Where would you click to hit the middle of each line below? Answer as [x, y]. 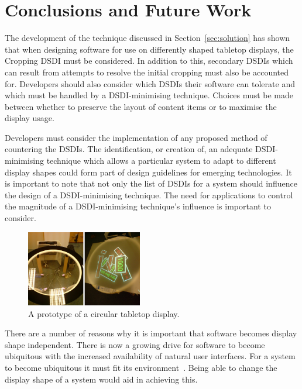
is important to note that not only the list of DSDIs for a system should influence [151, 183]
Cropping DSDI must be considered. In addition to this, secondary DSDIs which [149, 61]
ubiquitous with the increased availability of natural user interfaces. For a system [150, 356]
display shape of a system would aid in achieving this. [101, 379]
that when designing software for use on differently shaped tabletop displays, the [149, 49]
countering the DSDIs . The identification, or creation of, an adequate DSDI [140, 149]
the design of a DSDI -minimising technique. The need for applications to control [149, 194]
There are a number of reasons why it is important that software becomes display [151, 333]
